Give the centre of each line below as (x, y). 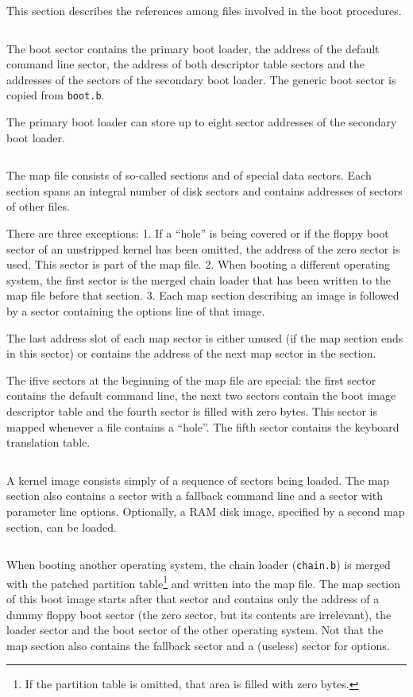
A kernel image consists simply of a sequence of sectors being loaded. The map (198, 480)
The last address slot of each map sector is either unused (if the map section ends (205, 337)
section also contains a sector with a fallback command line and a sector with (195, 496)
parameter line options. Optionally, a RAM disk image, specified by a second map (206, 511)
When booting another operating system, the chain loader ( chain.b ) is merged (199, 565)
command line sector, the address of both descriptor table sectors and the (185, 64)
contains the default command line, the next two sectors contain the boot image (201, 395)
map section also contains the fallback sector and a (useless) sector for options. (198, 645)
